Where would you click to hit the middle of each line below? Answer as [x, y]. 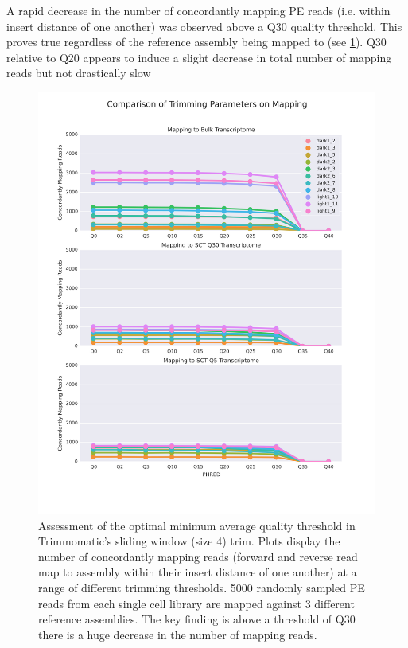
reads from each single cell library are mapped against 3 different [196, 603]
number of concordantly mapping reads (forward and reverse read [198, 556]
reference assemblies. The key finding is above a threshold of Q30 [197, 619]
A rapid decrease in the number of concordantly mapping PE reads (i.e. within [198, 10]
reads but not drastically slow [79, 73]
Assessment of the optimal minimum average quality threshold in [197, 525]
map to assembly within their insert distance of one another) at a [198, 572]
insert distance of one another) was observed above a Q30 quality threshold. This [204, 26]
